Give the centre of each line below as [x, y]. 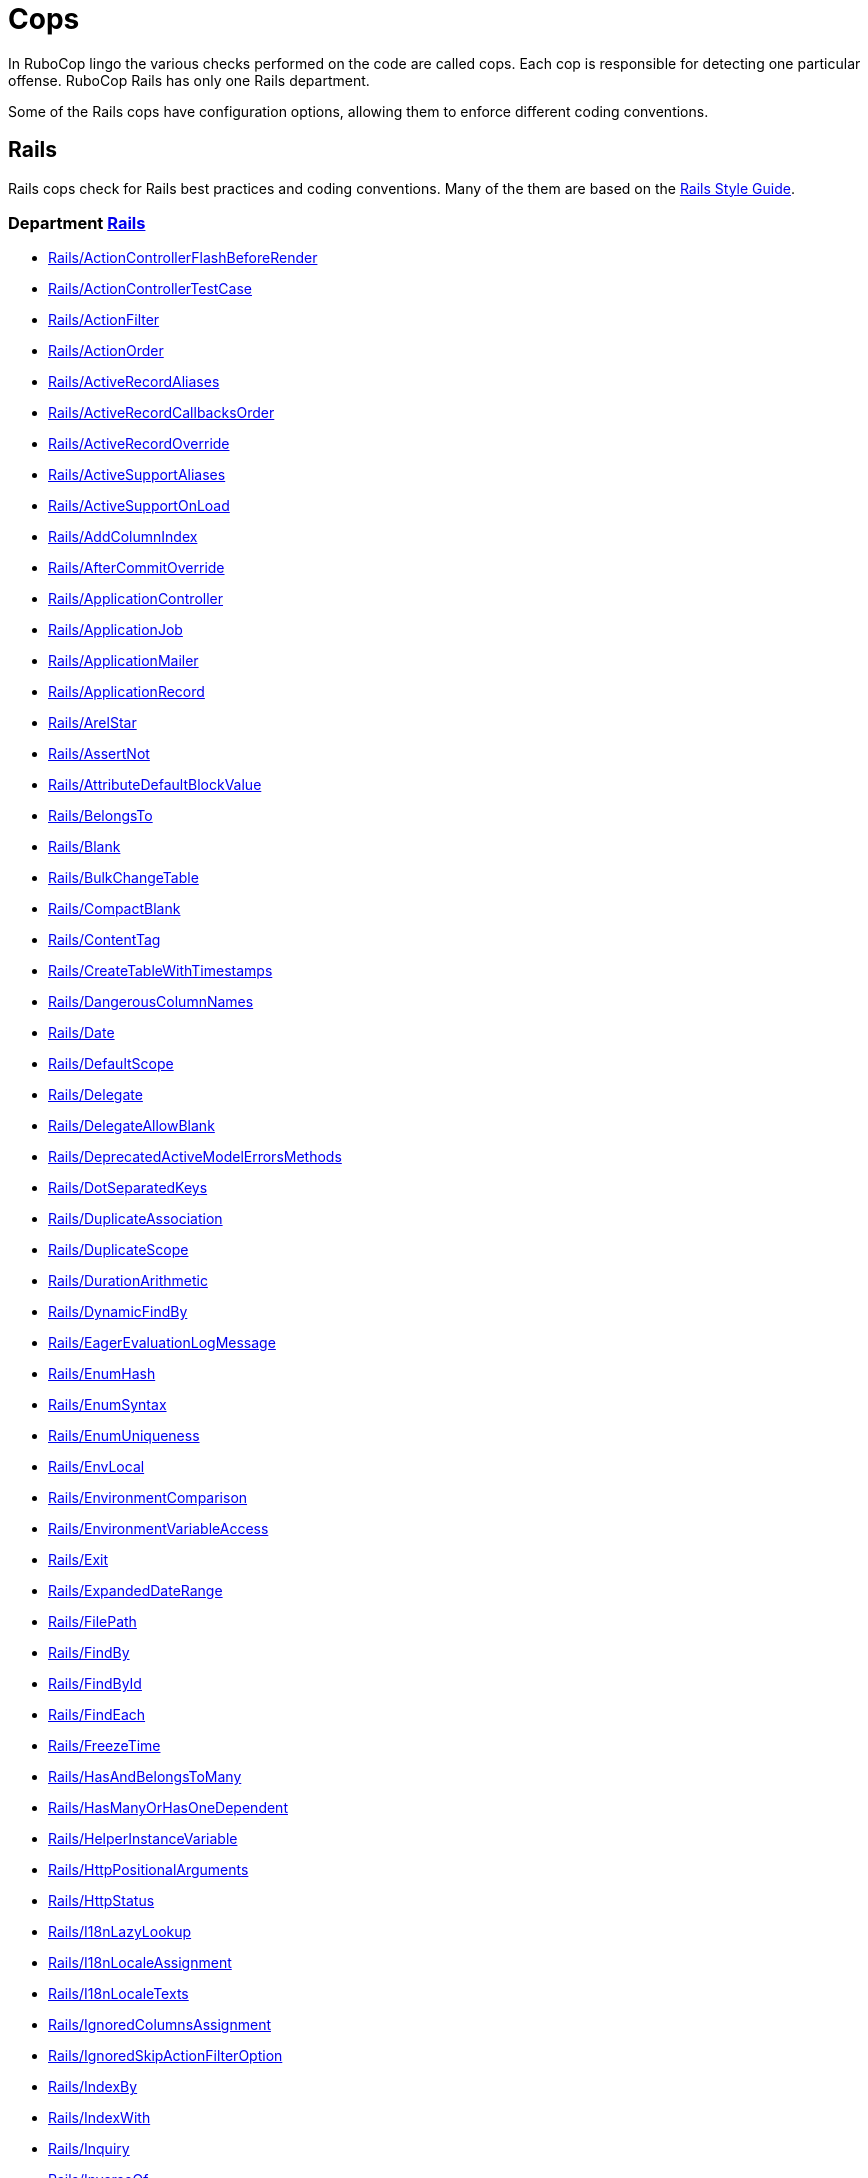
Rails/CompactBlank [114, 909]
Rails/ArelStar [92, 723]
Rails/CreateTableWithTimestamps [160, 971]
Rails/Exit [78, 1560]
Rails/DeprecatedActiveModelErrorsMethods [195, 1157]
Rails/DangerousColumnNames [151, 1002]
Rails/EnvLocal [96, 1467]
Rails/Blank [84, 847]
